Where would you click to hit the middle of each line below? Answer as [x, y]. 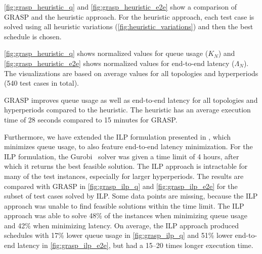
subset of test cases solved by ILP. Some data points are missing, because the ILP [131, 196]
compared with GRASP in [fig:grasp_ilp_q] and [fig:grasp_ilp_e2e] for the [121, 186]
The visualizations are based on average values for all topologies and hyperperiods [131, 73]
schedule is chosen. [33, 36]
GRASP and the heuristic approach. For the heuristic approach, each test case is [129, 16]
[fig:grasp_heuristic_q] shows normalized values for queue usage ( [106, 53]
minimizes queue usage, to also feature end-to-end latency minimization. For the [128, 146]
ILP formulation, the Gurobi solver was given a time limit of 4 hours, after [122, 156]
